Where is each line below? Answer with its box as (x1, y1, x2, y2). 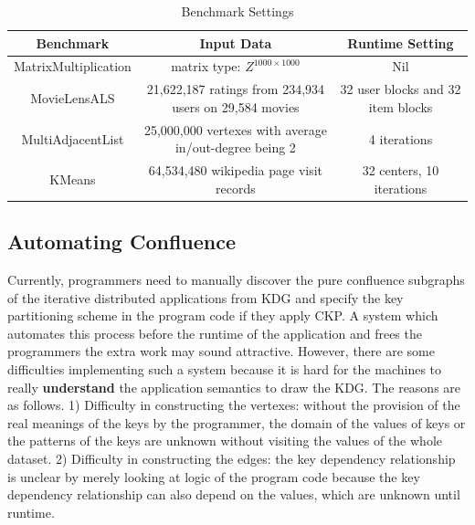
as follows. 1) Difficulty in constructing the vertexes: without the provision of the (7, 395, 460, 415)
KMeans (49, 169, 96, 188)
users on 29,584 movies (172, 97, 300, 116)
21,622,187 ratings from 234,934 (146, 79, 325, 99)
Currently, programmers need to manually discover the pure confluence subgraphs (7, 270, 465, 289)
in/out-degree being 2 (174, 138, 296, 157)
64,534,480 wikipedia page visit (148, 161, 323, 180)
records (216, 178, 256, 197)
